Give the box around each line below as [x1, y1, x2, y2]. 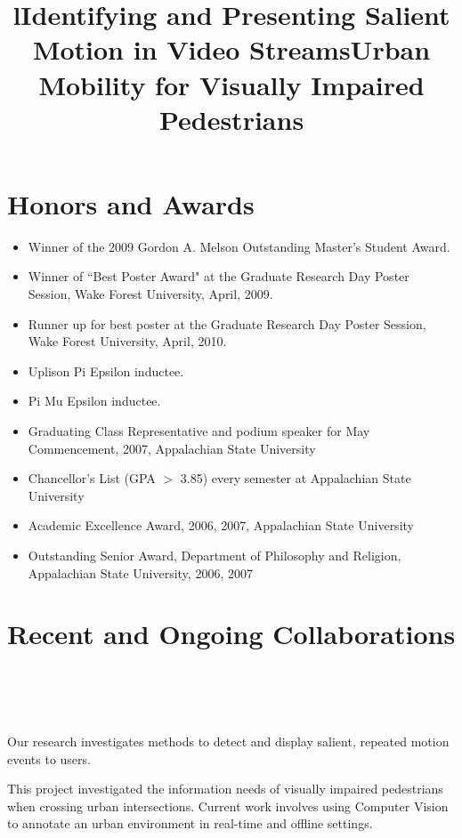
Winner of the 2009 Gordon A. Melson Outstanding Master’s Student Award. [28, 237, 450, 255]
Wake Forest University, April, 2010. [28, 332, 227, 351]
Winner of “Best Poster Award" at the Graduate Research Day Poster [28, 267, 409, 286]
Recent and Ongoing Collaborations [7, 616, 456, 652]
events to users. [7, 749, 91, 768]
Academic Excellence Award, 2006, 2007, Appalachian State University [28, 516, 414, 535]
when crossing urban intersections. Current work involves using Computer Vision [7, 796, 449, 815]
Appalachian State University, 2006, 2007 [28, 563, 253, 582]
